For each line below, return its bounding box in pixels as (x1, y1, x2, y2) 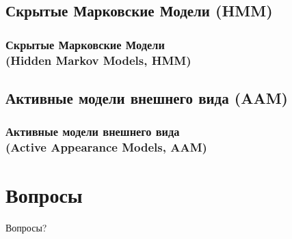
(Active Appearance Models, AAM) (5, 139, 207, 156)
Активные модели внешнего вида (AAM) (5, 87, 288, 108)
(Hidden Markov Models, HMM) (5, 51, 191, 68)
